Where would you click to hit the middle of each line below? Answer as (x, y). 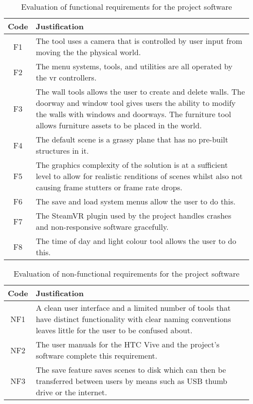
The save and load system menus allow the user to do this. (136, 201)
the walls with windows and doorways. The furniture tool (133, 114)
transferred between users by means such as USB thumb (132, 381)
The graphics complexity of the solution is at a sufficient (132, 165)
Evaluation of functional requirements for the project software (126, 7)
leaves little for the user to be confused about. (114, 330)
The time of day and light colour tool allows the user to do (136, 241)
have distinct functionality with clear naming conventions (133, 319)
